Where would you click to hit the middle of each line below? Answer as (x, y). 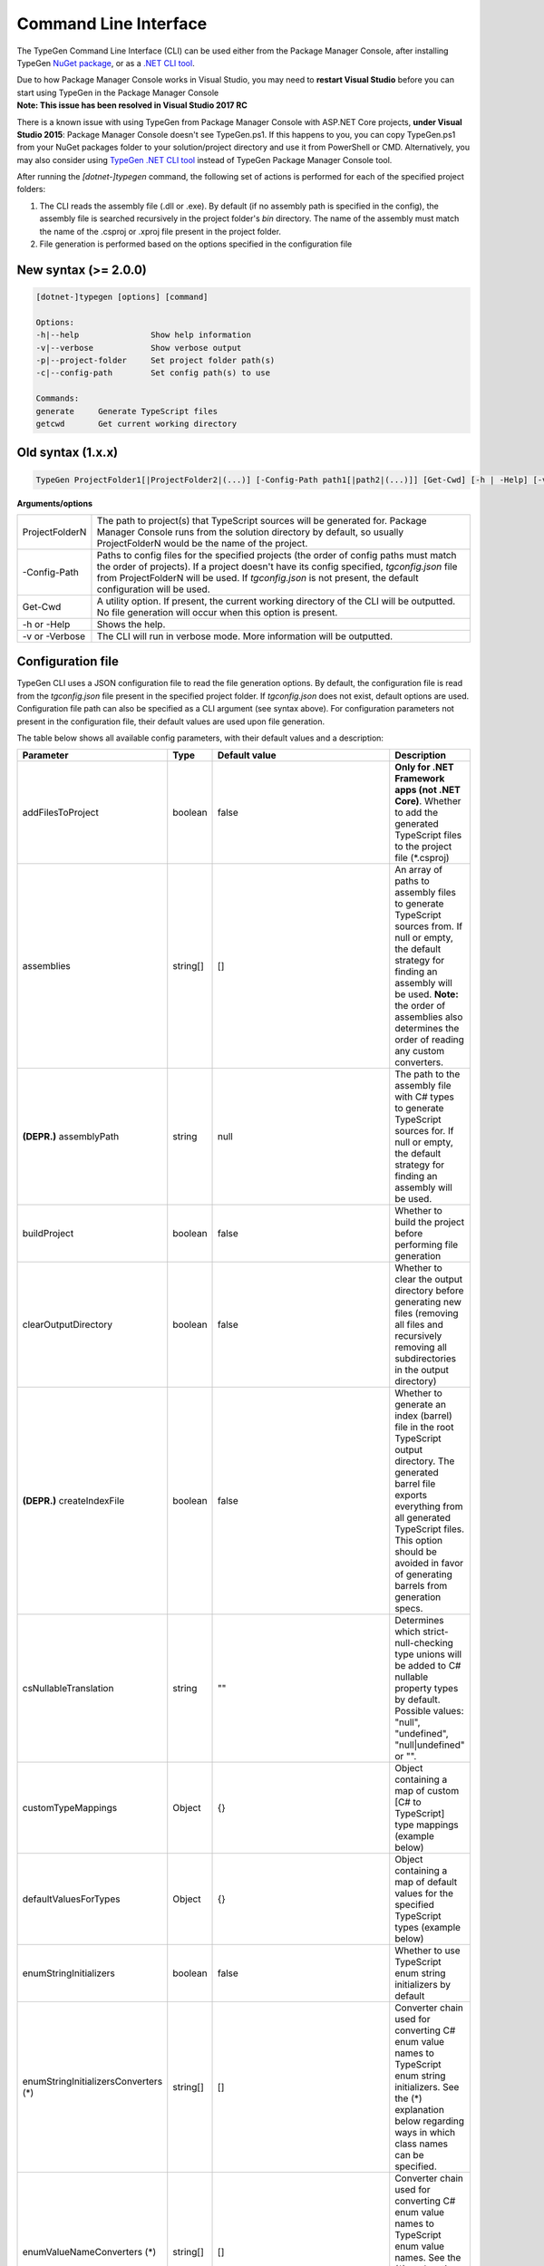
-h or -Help (46, 624)
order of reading (429, 1040)
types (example (428, 1928)
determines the (427, 1029)
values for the (424, 1893)
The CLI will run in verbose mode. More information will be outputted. (245, 636)
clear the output (428, 1280)
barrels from (421, 1586)
